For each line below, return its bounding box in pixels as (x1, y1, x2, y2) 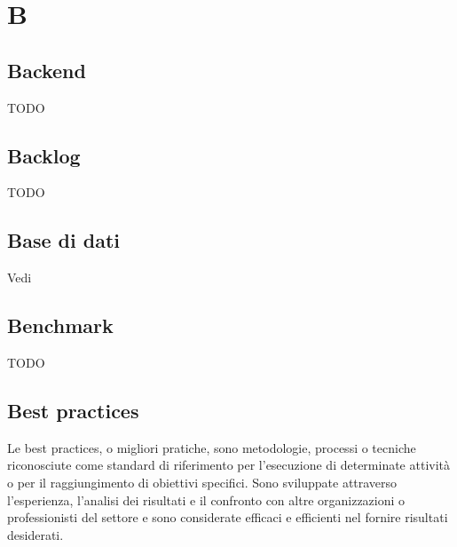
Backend (7, 56, 86, 83)
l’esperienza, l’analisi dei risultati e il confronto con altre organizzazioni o (7, 490, 406, 509)
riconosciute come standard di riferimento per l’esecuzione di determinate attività (7, 456, 451, 474)
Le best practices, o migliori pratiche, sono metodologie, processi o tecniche (7, 438, 416, 456)
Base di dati (7, 226, 120, 254)
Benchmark (7, 312, 114, 339)
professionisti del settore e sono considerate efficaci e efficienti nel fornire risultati (7, 508, 448, 527)
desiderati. (7, 525, 64, 543)
